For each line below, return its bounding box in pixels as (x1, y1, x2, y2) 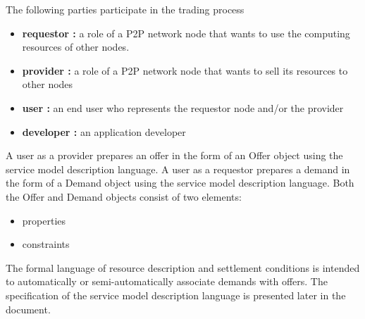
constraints (22, 237, 70, 251)
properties (22, 213, 66, 227)
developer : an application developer (22, 124, 186, 139)
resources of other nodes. (22, 39, 130, 54)
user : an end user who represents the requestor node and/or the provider (22, 100, 344, 115)
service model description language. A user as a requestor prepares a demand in (6, 161, 350, 176)
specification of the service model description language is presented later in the (6, 287, 346, 302)
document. (6, 301, 51, 316)
